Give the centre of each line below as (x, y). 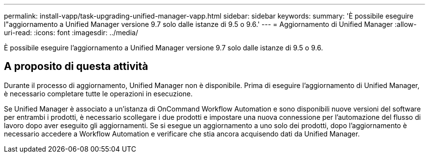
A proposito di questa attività (76, 67)
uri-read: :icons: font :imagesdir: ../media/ (71, 33)
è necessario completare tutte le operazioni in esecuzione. (98, 93)
